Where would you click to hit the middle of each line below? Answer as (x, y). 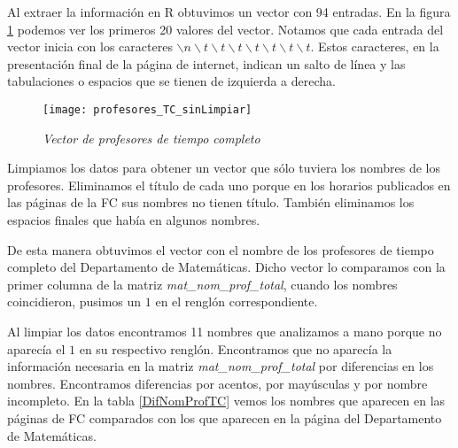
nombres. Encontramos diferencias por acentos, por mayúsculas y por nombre (217, 383)
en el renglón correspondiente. (237, 301)
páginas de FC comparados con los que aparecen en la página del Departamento (225, 417)
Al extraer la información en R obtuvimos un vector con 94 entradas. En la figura (229, 12)
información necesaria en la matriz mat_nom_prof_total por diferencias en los (221, 366)
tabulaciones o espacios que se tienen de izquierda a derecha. (171, 81)
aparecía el (36, 348)
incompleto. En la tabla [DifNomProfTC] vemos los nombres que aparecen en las (226, 401)
